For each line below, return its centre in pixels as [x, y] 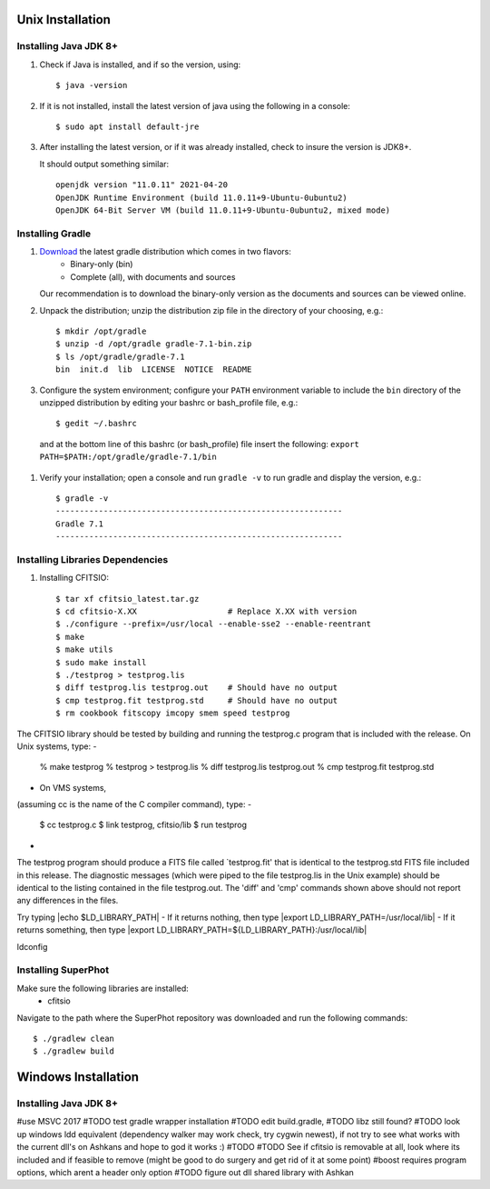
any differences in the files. [68, 901]
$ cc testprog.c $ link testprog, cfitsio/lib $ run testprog [143, 825]
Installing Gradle [54, 234]
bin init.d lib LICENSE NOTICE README [154, 370]
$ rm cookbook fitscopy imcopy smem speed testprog [173, 713]
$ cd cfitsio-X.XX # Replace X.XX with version [206, 611]
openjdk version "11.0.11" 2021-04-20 [142, 185]
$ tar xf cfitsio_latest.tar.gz [127, 599]
